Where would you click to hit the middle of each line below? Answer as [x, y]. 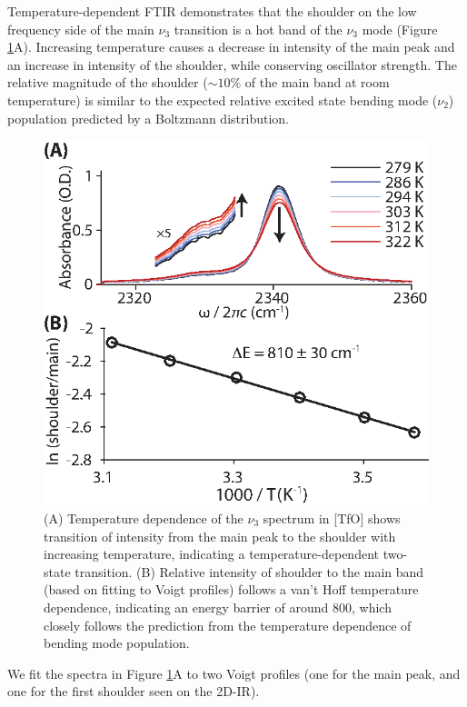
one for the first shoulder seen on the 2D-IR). [134, 691]
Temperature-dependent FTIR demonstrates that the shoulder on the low [212, 11]
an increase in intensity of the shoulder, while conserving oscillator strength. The [232, 64]
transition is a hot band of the [258, 29]
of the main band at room [317, 82]
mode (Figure [400, 29]
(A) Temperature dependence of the [144, 518]
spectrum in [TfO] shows [332, 518]
